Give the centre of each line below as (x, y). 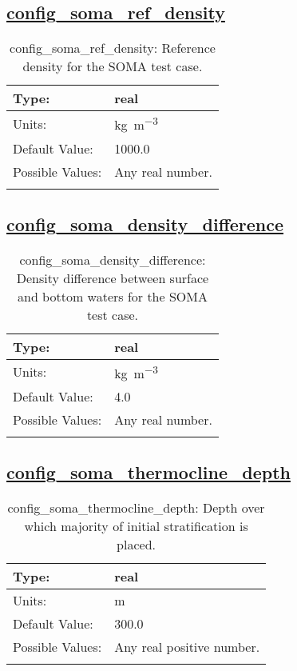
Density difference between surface (113, 278)
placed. (137, 545)
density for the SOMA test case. (113, 66)
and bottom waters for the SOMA (112, 296)
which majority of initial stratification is (136, 526)
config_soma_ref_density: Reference (113, 48)
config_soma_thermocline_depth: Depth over (136, 508)
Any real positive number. (187, 647)
